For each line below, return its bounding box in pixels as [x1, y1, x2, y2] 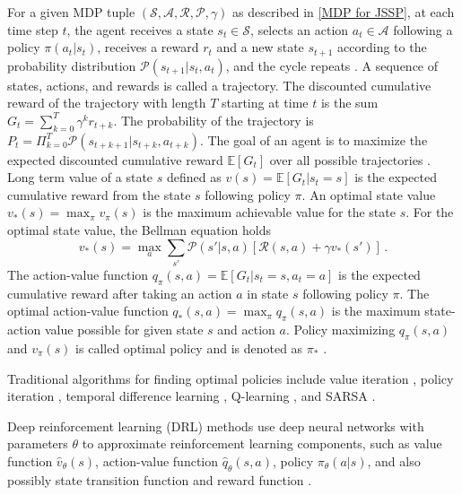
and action [217, 320, 275, 339]
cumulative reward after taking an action [7, 283, 232, 302]
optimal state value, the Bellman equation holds [7, 221, 271, 239]
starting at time [221, 93, 309, 112]
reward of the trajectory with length [7, 93, 206, 112]
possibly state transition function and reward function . [7, 470, 312, 489]
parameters [7, 434, 68, 453]
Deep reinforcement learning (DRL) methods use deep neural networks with [7, 416, 424, 435]
